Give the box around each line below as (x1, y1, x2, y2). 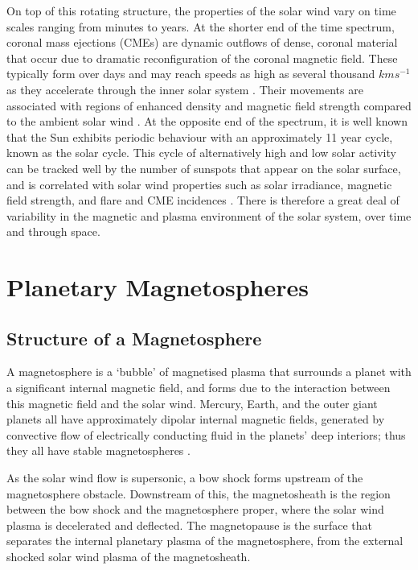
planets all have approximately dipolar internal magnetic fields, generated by (6, 411, 385, 427)
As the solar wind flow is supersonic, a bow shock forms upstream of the (6, 469, 363, 486)
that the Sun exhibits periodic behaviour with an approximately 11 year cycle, (6, 128, 393, 145)
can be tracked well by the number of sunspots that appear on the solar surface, (6, 159, 401, 176)
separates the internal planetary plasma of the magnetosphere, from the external (6, 532, 404, 549)
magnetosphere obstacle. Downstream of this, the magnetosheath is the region (6, 485, 391, 502)
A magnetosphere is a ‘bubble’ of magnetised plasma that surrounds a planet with (6, 363, 412, 380)
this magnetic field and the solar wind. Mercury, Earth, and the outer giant (6, 394, 378, 411)
